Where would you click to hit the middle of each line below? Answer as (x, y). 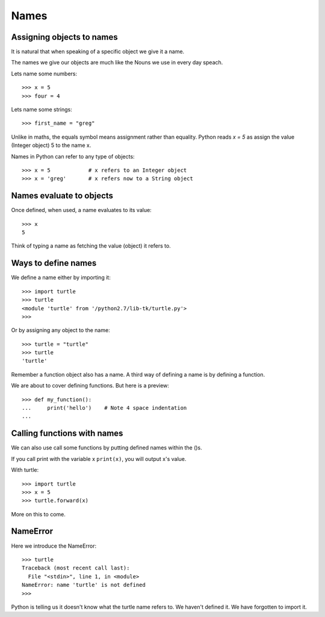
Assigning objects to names (64, 37)
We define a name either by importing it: (61, 278)
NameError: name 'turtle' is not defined (84, 585)
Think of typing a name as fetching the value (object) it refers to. (91, 246)
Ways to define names (54, 263)
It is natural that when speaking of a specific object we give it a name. (98, 52)
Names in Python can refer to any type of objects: (73, 156)
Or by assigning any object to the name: (61, 330)
